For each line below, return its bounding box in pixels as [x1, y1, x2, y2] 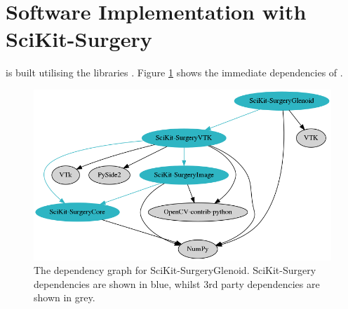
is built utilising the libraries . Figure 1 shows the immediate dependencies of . [6, 65, 343, 80]
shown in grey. [34, 290, 95, 305]
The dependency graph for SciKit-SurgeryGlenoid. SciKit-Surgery [34, 263, 316, 277]
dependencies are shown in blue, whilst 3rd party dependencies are [34, 276, 320, 291]
